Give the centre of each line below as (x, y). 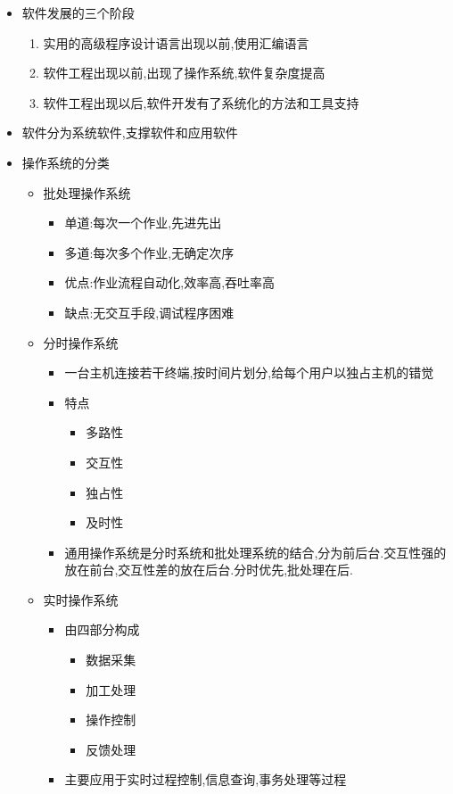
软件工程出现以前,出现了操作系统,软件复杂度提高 (184, 73)
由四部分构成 (102, 629)
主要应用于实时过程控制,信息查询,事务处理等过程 (206, 779)
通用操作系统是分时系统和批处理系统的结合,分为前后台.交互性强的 (255, 552)
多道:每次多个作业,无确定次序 (149, 252)
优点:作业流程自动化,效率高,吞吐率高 (170, 282)
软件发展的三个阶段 (78, 12)
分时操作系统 (81, 342)
